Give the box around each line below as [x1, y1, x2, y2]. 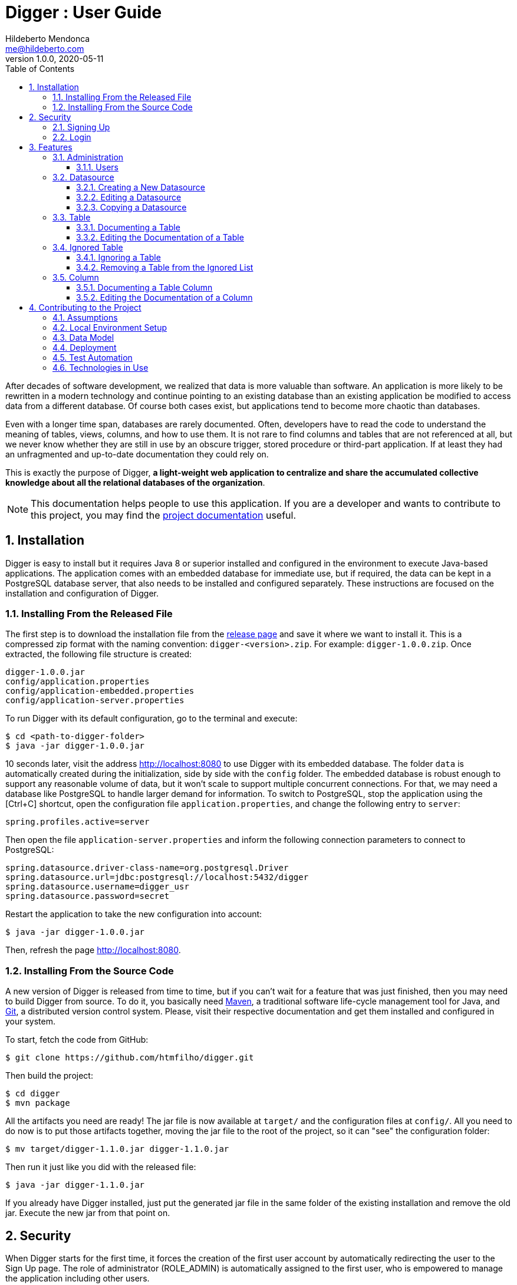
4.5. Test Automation [52, 352, 133, 363]
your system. [5, 1016, 56, 1027]
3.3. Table [52, 212, 91, 222]
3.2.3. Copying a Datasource [76, 202, 187, 212]
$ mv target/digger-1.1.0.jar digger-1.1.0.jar [5, 1144, 229, 1154]
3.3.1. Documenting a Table [76, 222, 180, 232]
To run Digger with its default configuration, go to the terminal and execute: [5, 713, 298, 724]
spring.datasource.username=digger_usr [5, 882, 189, 892]
